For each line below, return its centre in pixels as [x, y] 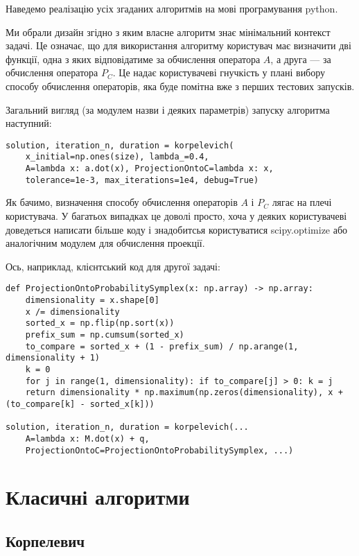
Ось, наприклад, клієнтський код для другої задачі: [113, 266]
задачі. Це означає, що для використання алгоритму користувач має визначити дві [178, 45]
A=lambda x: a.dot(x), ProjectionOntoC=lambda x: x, [149, 169]
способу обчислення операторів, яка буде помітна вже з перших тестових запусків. [180, 86]
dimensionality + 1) [53, 358]
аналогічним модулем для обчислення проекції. [105, 243]
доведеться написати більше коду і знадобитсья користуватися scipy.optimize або [177, 229]
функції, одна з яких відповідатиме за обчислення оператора [133, 59]
